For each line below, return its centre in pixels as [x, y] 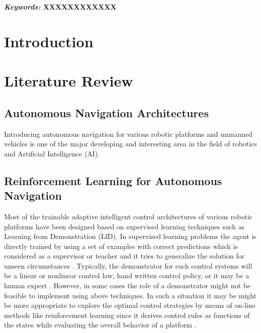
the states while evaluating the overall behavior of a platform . [100, 325]
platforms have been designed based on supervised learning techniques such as [124, 226]
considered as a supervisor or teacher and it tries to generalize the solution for [124, 256]
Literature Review [69, 81]
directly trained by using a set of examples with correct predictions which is [121, 246]
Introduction [49, 41]
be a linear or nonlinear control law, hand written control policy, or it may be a [127, 275]
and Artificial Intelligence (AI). [52, 153]
